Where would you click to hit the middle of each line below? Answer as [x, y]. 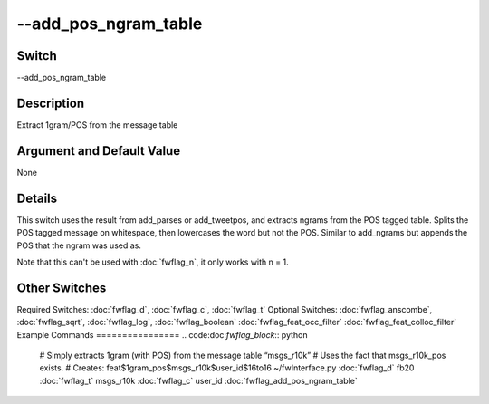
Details [37, 198]
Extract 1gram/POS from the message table [97, 125]
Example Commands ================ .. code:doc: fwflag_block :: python [162, 334]
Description [51, 103]
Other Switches [62, 288]
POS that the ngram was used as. [79, 245]
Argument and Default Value [99, 151]
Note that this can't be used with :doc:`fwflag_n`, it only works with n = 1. [153, 262]
